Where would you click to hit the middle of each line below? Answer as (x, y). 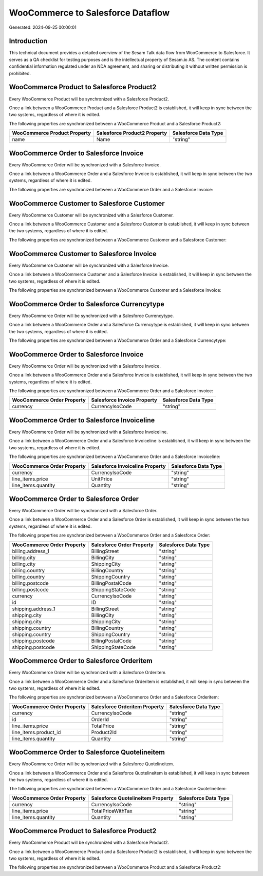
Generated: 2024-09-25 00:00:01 (43, 27)
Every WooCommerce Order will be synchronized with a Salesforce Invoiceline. (88, 432)
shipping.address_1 (34, 609)
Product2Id (104, 732)
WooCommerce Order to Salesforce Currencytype (87, 304)
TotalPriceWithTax (112, 811)
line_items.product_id (36, 732)
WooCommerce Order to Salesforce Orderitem (81, 661)
